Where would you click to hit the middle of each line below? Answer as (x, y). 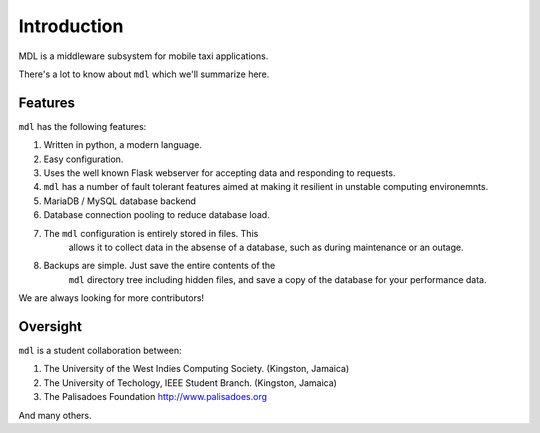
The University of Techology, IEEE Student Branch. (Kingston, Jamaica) (190, 382)
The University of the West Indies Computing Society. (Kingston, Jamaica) (196, 369)
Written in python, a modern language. (122, 145)
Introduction (71, 26)
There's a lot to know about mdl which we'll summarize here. (144, 74)
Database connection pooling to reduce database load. (156, 215)
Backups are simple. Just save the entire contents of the (159, 266)
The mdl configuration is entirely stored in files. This (151, 233)
